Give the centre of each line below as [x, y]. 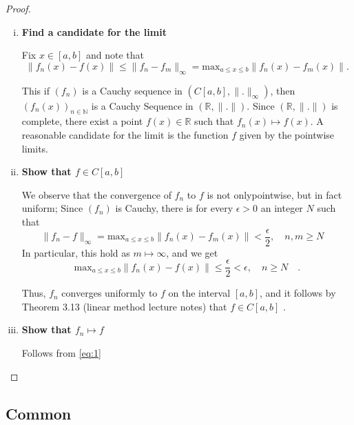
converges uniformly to [110, 293]
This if [35, 90]
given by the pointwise [287, 134]
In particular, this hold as [76, 252]
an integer [282, 208]
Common [39, 413]
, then [283, 90]
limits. [35, 148]
